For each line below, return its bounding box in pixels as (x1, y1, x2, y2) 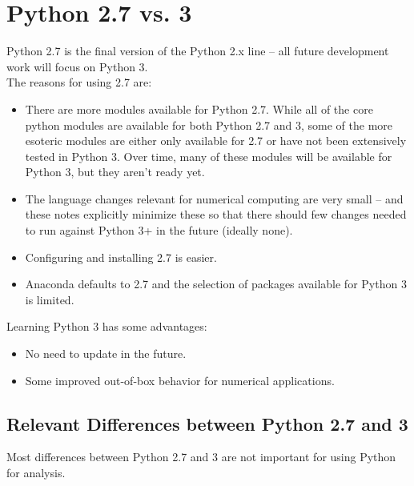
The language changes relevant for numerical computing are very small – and (25, 190, 404, 207)
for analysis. (6, 464, 66, 481)
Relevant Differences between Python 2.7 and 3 (6, 411, 408, 436)
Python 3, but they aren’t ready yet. (25, 163, 205, 180)
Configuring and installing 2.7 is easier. (25, 248, 217, 265)
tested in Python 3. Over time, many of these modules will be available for (25, 147, 392, 164)
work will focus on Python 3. (6, 58, 148, 74)
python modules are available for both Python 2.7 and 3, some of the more (25, 116, 393, 133)
